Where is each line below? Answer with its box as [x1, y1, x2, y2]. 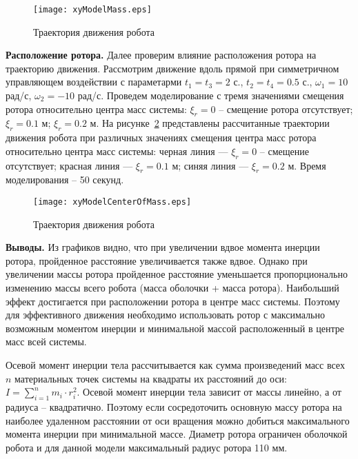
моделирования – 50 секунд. [6, 172, 124, 187]
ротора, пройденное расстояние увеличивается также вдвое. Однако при [6, 253, 308, 267]
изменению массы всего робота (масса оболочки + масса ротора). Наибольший [6, 280, 339, 295]
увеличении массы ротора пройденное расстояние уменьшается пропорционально [6, 267, 348, 281]
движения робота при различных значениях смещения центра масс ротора [6, 130, 317, 145]
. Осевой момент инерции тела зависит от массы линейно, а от [77, 385, 341, 399]
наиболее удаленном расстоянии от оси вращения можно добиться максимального [6, 413, 350, 427]
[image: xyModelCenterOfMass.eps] [33, 197, 192, 207]
